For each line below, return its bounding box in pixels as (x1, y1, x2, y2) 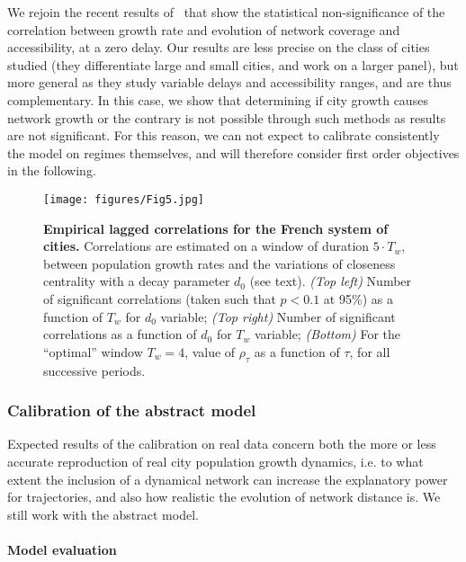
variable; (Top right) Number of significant (160, 307, 396, 326)
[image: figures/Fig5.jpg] (43, 192, 204, 206)
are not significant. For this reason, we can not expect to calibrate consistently (7, 126, 440, 145)
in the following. (7, 161, 96, 180)
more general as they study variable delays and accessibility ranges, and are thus (7, 73, 452, 92)
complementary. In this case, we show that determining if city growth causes (7, 90, 428, 109)
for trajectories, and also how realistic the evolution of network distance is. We (7, 487, 441, 506)
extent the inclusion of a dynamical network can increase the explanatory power (7, 469, 448, 488)
